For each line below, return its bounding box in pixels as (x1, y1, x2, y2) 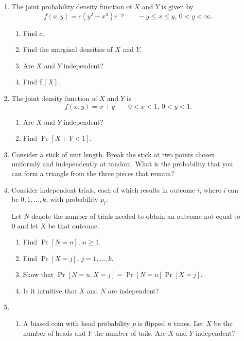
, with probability (46, 194, 98, 204)
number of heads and (23, 327, 86, 338)
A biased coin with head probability (23, 318, 130, 328)
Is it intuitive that (23, 285, 77, 295)
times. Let (174, 318, 204, 328)
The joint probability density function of (11, 1, 132, 11)
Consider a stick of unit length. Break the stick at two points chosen (11, 149, 215, 159)
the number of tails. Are (94, 327, 166, 338)
